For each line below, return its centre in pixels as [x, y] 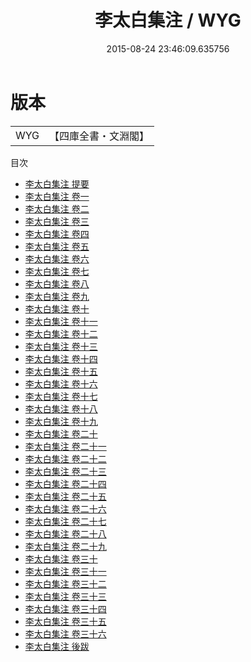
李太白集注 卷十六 [61, 383]
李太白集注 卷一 [57, 196]
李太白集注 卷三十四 [65, 608]
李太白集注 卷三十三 [65, 596]
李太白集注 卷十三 [61, 346]
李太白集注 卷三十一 [65, 571]
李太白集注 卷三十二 [65, 583]
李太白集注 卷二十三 [65, 471]
